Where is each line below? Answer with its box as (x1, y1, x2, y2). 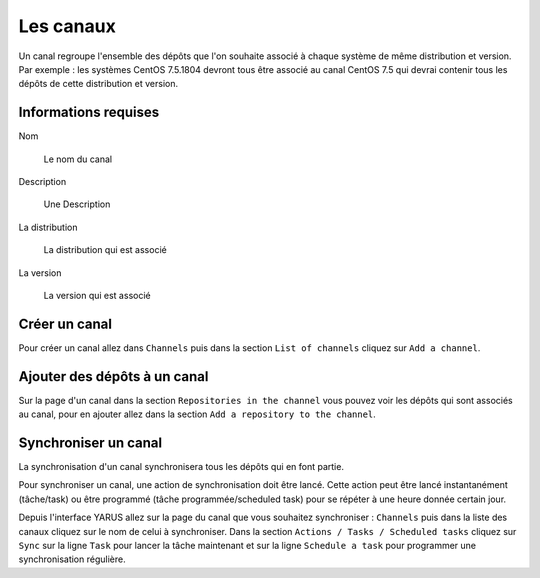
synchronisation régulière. (18, 553, 126, 565)
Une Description (43, 198, 111, 210)
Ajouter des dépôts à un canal (18, 368, 209, 385)
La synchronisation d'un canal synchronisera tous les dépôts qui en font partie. (18, 461, 345, 473)
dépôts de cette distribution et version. (18, 78, 179, 90)
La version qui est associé (43, 289, 151, 301)
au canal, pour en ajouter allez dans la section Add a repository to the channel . (18, 408, 377, 420)
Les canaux (18, 15, 117, 37)
